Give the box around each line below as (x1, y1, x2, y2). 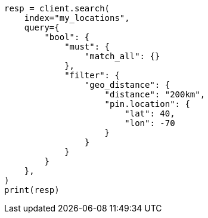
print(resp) (4, 185, 60, 195)
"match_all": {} (84, 51, 160, 61)
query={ (24, 23, 60, 32)
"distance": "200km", (104, 90, 206, 99)
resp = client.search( (4, 4, 110, 13)
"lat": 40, (125, 109, 175, 118)
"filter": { (64, 70, 120, 80)
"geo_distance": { (84, 80, 170, 90)
